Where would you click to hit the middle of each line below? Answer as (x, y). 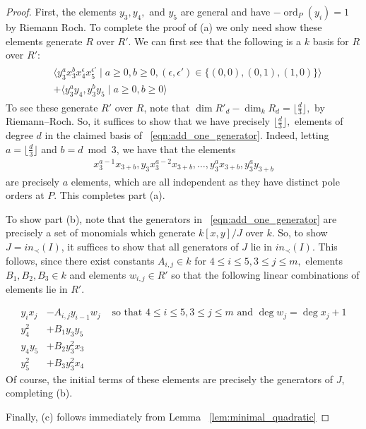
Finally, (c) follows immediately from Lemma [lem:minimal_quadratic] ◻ (168, 416)
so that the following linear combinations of (265, 275)
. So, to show (300, 232)
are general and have (225, 11)
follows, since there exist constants (80, 260)
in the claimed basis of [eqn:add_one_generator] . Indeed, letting (187, 135)
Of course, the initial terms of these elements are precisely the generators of (170, 379)
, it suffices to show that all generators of (150, 246)
